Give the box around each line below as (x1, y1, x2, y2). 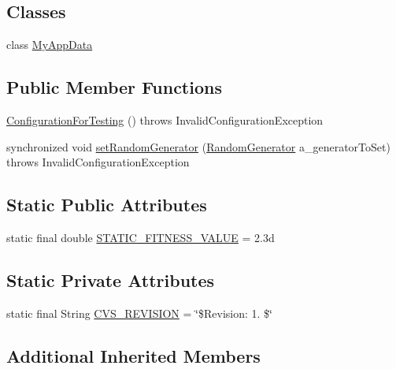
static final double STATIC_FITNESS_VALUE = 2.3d (6, 229, 275, 245)
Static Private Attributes (6, 267, 215, 292)
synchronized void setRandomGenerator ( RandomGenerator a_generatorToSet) (6, 138, 390, 155)
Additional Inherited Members (6, 343, 261, 367)
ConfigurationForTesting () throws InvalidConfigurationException (6, 112, 324, 128)
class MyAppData (6, 36, 93, 53)
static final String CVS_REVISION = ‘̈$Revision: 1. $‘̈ (6, 304, 272, 321)
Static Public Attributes (6, 192, 207, 217)
